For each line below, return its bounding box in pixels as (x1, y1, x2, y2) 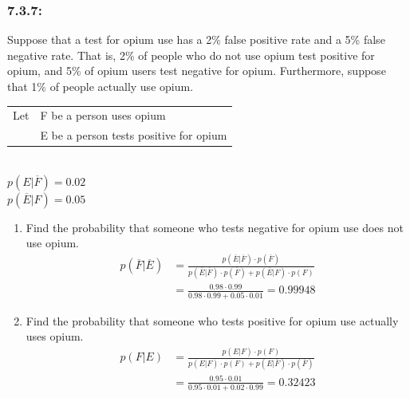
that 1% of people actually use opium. (7, 78, 194, 94)
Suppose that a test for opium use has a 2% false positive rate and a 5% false (7, 31, 385, 48)
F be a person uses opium (40, 107, 166, 124)
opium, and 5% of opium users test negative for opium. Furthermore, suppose (7, 62, 386, 79)
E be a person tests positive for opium (40, 127, 227, 144)
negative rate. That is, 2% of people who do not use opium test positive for (7, 46, 375, 63)
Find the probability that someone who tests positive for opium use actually (26, 312, 399, 329)
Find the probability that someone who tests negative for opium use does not (26, 219, 404, 235)
